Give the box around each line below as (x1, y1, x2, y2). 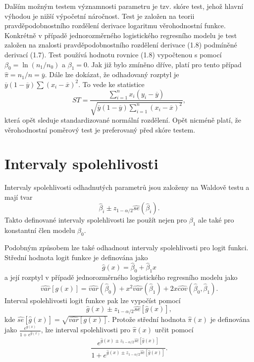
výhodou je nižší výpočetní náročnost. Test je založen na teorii (4, 10, 195, 21)
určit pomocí (154, 324, 194, 335)
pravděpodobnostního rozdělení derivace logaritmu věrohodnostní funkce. (4, 20, 226, 31)
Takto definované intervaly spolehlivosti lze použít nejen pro (4, 215, 187, 225)
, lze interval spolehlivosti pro (41, 324, 130, 335)
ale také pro (198, 215, 234, 225)
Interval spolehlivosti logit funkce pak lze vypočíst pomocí (4, 295, 181, 305)
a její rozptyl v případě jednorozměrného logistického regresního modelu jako (4, 272, 238, 282)
